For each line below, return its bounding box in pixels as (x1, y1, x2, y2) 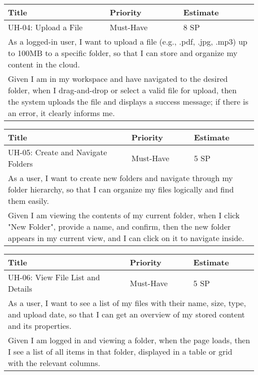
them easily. (8, 195, 49, 206)
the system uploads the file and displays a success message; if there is (8, 96, 249, 107)
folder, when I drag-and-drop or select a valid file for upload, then (8, 84, 237, 96)
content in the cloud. (8, 59, 80, 70)
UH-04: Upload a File (8, 21, 83, 33)
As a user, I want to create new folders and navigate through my (8, 172, 233, 184)
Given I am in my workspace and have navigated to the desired (8, 73, 228, 84)
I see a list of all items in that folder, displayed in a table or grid (8, 346, 233, 357)
